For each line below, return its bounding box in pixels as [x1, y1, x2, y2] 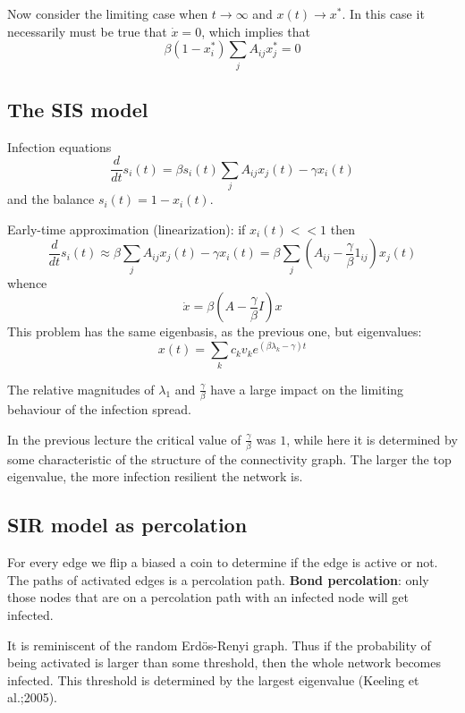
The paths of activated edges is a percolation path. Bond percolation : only [7, 570, 429, 589]
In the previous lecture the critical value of [7, 429, 241, 448]
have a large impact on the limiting [210, 379, 404, 398]
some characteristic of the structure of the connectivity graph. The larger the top [7, 449, 452, 468]
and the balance [7, 190, 95, 208]
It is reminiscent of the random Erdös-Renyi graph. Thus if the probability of [7, 635, 431, 654]
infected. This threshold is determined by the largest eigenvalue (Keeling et [7, 670, 419, 689]
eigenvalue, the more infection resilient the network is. [7, 467, 303, 486]
